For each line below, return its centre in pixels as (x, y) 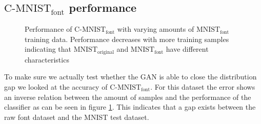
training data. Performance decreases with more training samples (127, 39)
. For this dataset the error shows (203, 87)
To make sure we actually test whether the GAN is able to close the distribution (130, 77)
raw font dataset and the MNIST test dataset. (77, 117)
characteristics (47, 59)
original (106, 52)
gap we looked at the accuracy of (56, 87)
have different (187, 49)
